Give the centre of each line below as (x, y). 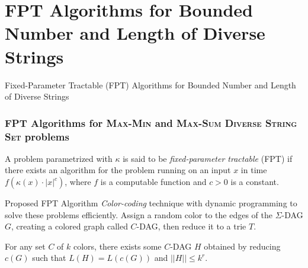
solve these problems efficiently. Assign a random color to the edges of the (139, 214)
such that (49, 258)
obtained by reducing (242, 246)
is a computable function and (153, 182)
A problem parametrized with (59, 158)
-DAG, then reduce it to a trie (191, 226)
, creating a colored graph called (70, 226)
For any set (25, 246)
